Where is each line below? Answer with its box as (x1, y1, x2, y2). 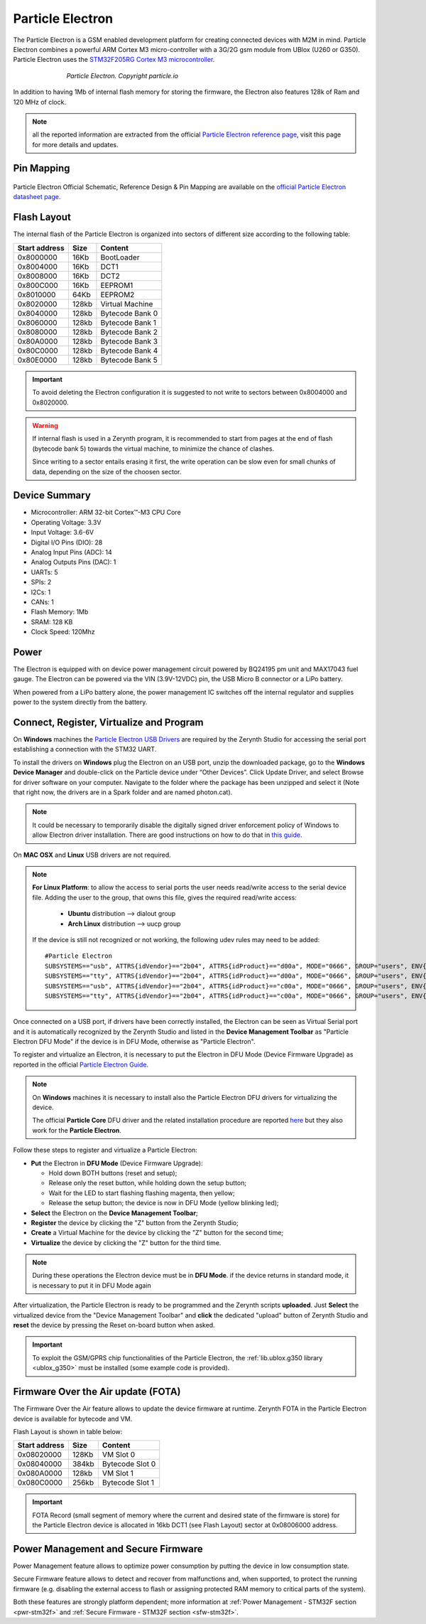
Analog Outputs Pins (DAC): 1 (31, 558, 116, 567)
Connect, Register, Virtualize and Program (13, 716, 204, 728)
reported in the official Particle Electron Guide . (13, 1060, 149, 1069)
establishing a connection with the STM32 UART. (13, 745, 157, 754)
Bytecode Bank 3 (100, 336, 158, 346)
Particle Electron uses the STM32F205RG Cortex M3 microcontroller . (13, 55, 215, 64)
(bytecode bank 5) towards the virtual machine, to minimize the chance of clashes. (32, 444, 275, 453)
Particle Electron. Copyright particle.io (66, 71, 179, 80)
